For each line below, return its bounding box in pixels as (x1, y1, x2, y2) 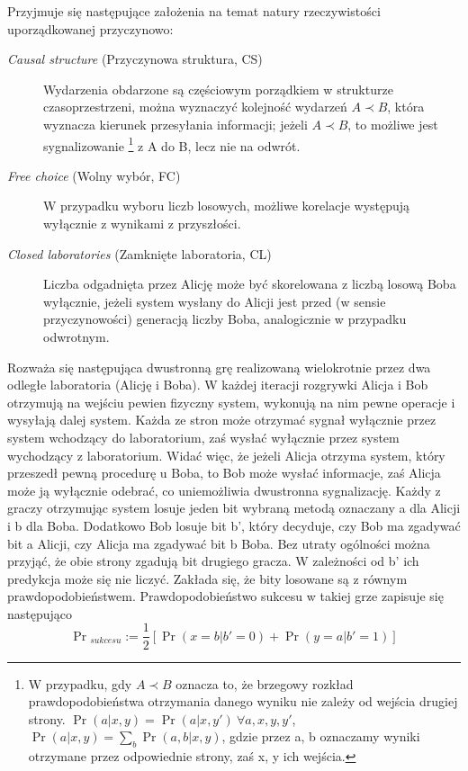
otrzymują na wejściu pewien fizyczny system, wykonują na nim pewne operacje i (7, 392, 455, 411)
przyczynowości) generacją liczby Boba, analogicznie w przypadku (43, 309, 407, 328)
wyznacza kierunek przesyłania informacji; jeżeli (43, 114, 308, 133)
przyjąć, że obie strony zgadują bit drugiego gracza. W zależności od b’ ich (7, 551, 419, 570)
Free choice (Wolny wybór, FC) (7, 166, 181, 184)
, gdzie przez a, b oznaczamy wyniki (221, 727, 420, 746)
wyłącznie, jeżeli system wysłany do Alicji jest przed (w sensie (43, 291, 386, 310)
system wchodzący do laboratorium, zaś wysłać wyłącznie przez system (7, 427, 400, 446)
